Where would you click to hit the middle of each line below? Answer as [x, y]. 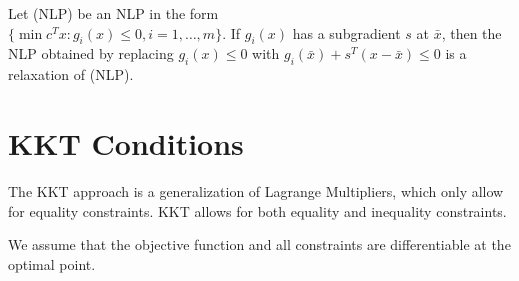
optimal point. [52, 263]
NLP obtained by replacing [91, 53]
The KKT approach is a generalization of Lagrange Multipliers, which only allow [256, 190]
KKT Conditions [126, 142]
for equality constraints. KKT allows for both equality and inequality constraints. [257, 210]
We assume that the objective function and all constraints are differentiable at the [259, 244]
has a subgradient [346, 32]
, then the [471, 32]
